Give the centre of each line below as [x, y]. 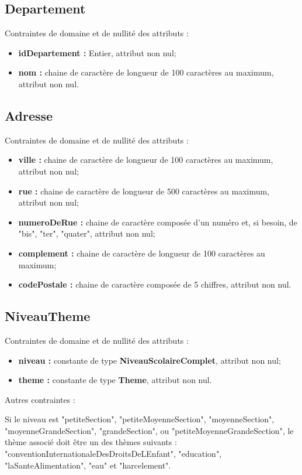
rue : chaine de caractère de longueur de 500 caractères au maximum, [144, 191]
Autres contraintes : [40, 399]
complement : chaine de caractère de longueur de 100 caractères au [142, 253]
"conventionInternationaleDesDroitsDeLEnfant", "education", [113, 454]
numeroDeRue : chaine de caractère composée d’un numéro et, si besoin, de [158, 222]
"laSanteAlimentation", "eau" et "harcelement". [88, 465]
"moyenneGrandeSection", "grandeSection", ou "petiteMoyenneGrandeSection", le [149, 430]
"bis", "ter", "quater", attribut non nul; [87, 233]
